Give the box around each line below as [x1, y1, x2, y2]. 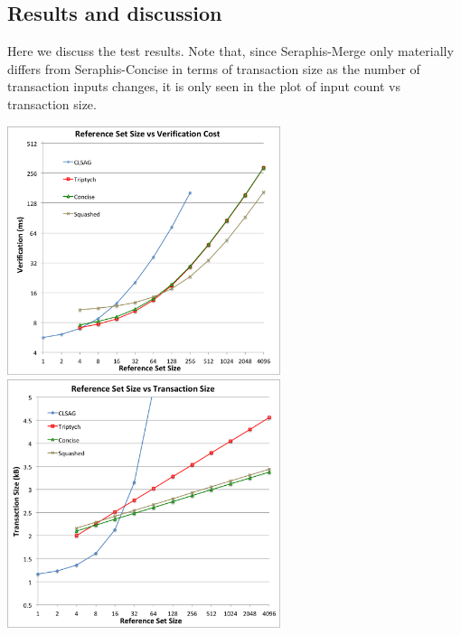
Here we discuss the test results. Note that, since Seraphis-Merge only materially [7, 42, 454, 61]
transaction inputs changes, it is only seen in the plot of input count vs [7, 77, 400, 96]
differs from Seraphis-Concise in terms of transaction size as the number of [7, 59, 420, 78]
